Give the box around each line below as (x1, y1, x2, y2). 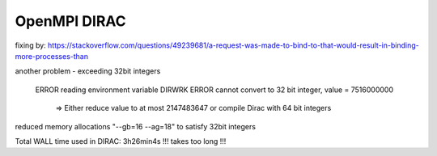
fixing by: (15, 40, 46, 50)
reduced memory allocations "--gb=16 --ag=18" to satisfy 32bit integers (15, 121, 257, 131)
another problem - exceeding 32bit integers (15, 66, 161, 76)
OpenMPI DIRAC (15, 12, 126, 30)
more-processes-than (15, 51, 89, 61)
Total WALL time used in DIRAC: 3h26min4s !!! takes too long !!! (15, 136, 227, 145)
